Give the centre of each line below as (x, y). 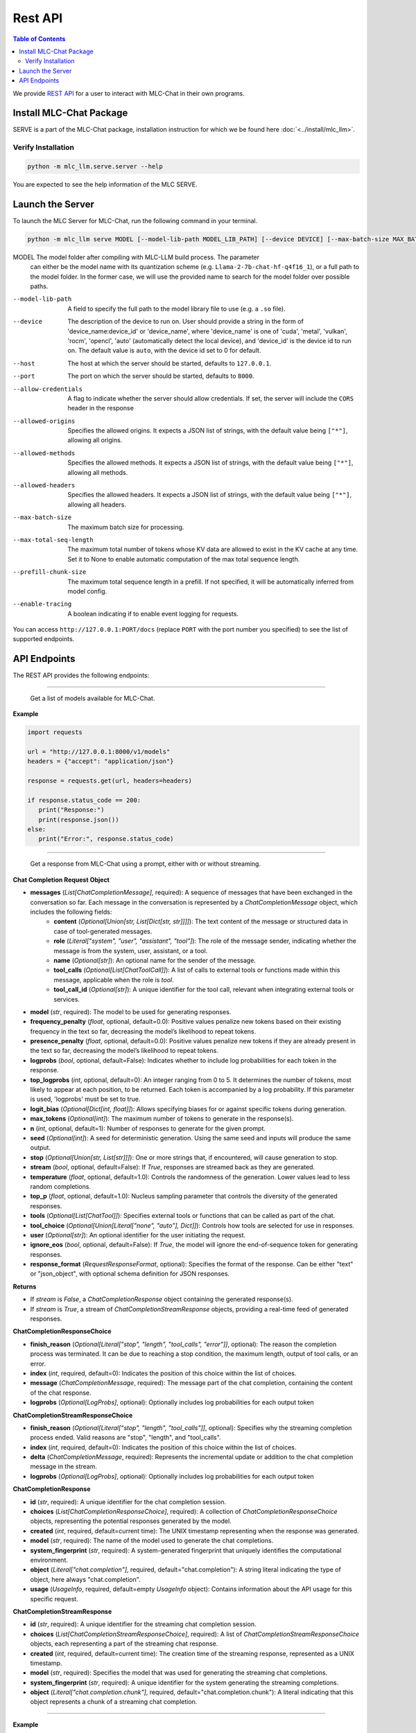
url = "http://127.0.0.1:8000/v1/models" (99, 751)
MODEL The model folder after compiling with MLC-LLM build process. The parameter (136, 257)
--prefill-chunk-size (50, 572)
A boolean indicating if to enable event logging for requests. (153, 613)
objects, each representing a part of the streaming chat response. (124, 1644)
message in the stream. (63, 1467)
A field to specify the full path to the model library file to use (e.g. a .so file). (176, 308)
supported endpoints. (44, 639)
